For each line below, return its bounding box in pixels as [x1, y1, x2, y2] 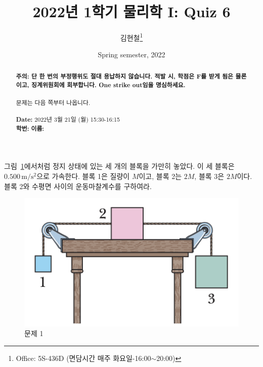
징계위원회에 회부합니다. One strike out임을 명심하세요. [31, 81, 186, 90]
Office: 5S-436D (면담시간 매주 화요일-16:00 [16, 352, 151, 363]
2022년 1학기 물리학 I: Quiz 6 [32, 1, 231, 22]
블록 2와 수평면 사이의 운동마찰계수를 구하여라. [4, 180, 152, 191]
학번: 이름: [16, 124, 45, 133]
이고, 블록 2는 [139, 170, 182, 181]
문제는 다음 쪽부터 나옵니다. [16, 98, 91, 106]
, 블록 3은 [194, 170, 225, 181]
